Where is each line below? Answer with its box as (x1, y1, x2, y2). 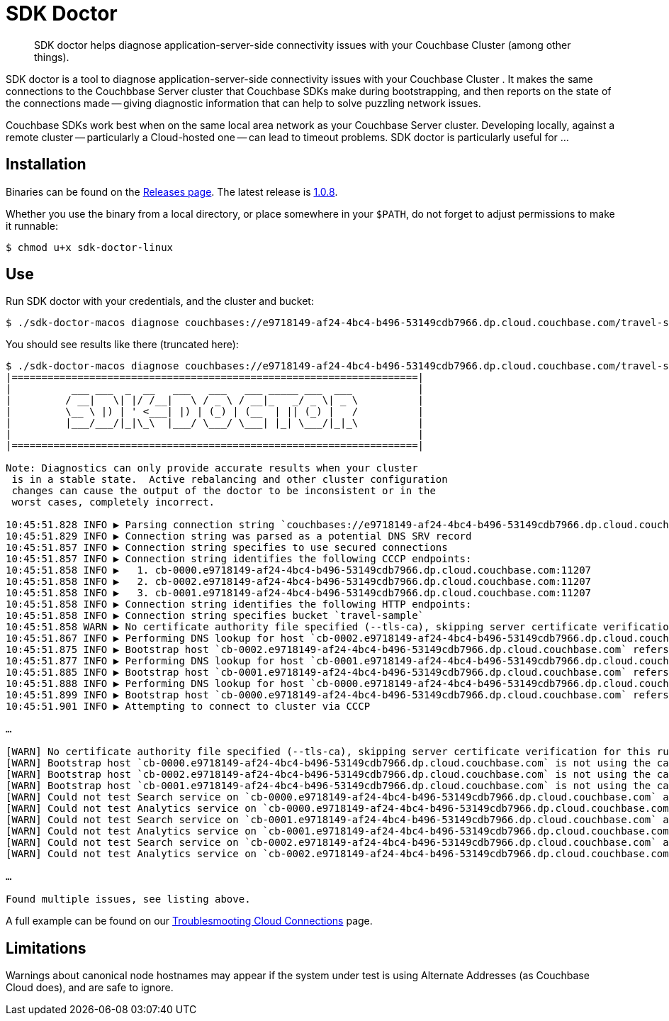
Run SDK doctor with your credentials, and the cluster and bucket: (6, 295, 314, 308)
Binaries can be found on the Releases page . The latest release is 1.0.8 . (6, 185, 338, 198)
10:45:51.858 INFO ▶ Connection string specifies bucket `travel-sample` (6, 610, 425, 622)
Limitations (6, 939, 86, 957)
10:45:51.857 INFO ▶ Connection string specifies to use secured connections (6, 542, 448, 554)
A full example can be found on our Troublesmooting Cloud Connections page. (6, 915, 373, 927)
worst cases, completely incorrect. (11, 496, 215, 508)
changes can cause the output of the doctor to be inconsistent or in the (11, 485, 436, 497)
